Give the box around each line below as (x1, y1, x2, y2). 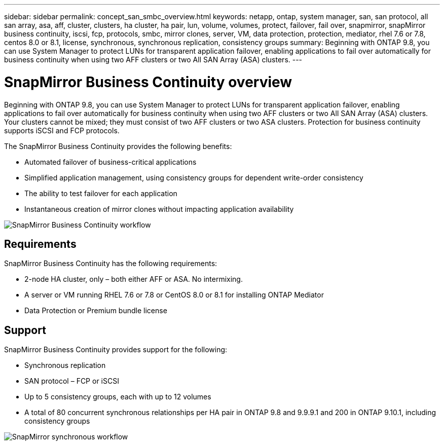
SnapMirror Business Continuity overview (4, 73, 292, 91)
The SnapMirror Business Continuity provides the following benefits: (4, 141, 232, 151)
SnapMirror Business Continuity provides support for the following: (4, 345, 228, 354)
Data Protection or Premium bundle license (24, 306, 167, 315)
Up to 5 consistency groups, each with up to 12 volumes (24, 392, 211, 401)
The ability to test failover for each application (24, 189, 177, 198)
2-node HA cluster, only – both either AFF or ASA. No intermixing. (24, 275, 243, 284)
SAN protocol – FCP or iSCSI (24, 377, 119, 386)
